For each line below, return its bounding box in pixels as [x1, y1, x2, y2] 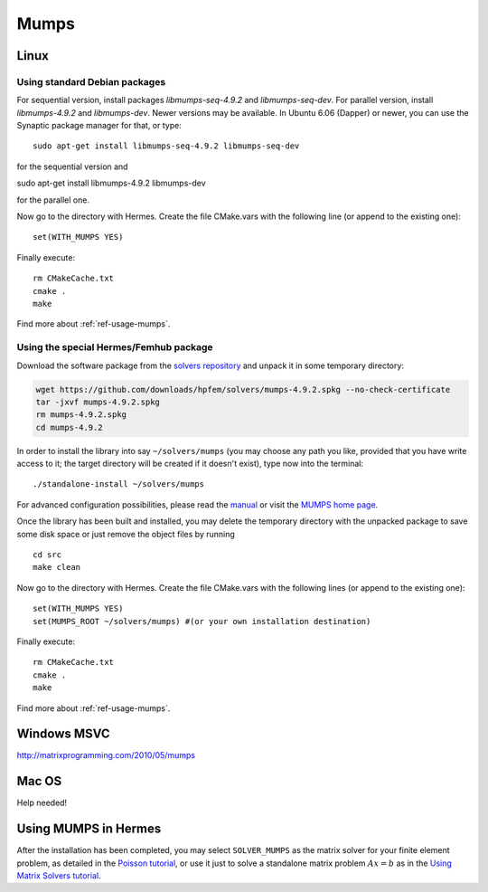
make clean [33, 562, 81, 573]
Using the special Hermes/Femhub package [16, 341, 213, 354]
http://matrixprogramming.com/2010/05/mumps [16, 750, 196, 761]
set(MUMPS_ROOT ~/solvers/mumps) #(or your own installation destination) [33, 616, 371, 626]
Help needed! [16, 797, 68, 809]
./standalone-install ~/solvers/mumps [33, 479, 205, 489]
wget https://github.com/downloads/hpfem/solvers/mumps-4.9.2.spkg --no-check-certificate [35, 384, 451, 394]
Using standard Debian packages [16, 75, 166, 88]
